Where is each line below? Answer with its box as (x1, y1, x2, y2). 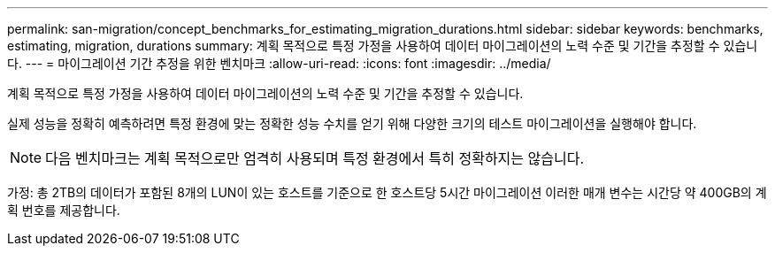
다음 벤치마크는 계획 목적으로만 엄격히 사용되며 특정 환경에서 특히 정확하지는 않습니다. (45, 149, 585, 167)
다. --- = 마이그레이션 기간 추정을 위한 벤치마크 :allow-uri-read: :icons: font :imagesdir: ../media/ (7, 56, 551, 71)
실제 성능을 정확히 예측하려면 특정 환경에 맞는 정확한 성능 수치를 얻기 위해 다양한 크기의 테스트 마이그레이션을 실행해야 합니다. (7, 116, 697, 131)
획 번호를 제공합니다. (7, 203, 120, 218)
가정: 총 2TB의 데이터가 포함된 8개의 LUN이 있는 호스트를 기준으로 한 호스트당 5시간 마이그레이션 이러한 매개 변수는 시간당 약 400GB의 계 (7, 185, 767, 200)
